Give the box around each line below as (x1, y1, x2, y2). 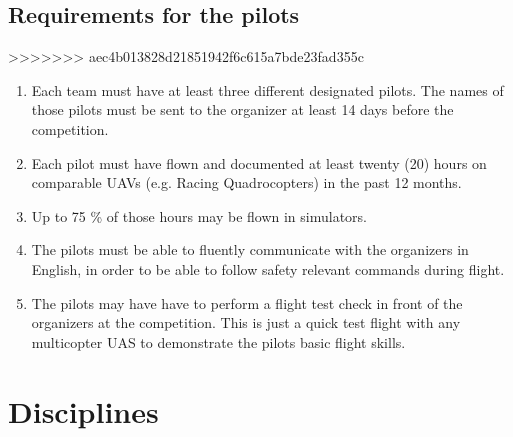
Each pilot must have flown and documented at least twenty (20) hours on (31, 152, 487, 173)
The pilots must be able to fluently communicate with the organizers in (31, 239, 469, 260)
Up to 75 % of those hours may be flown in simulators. (31, 205, 367, 226)
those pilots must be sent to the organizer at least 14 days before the (31, 99, 454, 120)
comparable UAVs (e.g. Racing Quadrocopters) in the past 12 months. (31, 172, 462, 193)
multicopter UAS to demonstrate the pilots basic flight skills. (31, 331, 406, 352)
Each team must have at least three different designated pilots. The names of (31, 79, 504, 100)
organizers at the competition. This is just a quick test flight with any (31, 312, 461, 333)
